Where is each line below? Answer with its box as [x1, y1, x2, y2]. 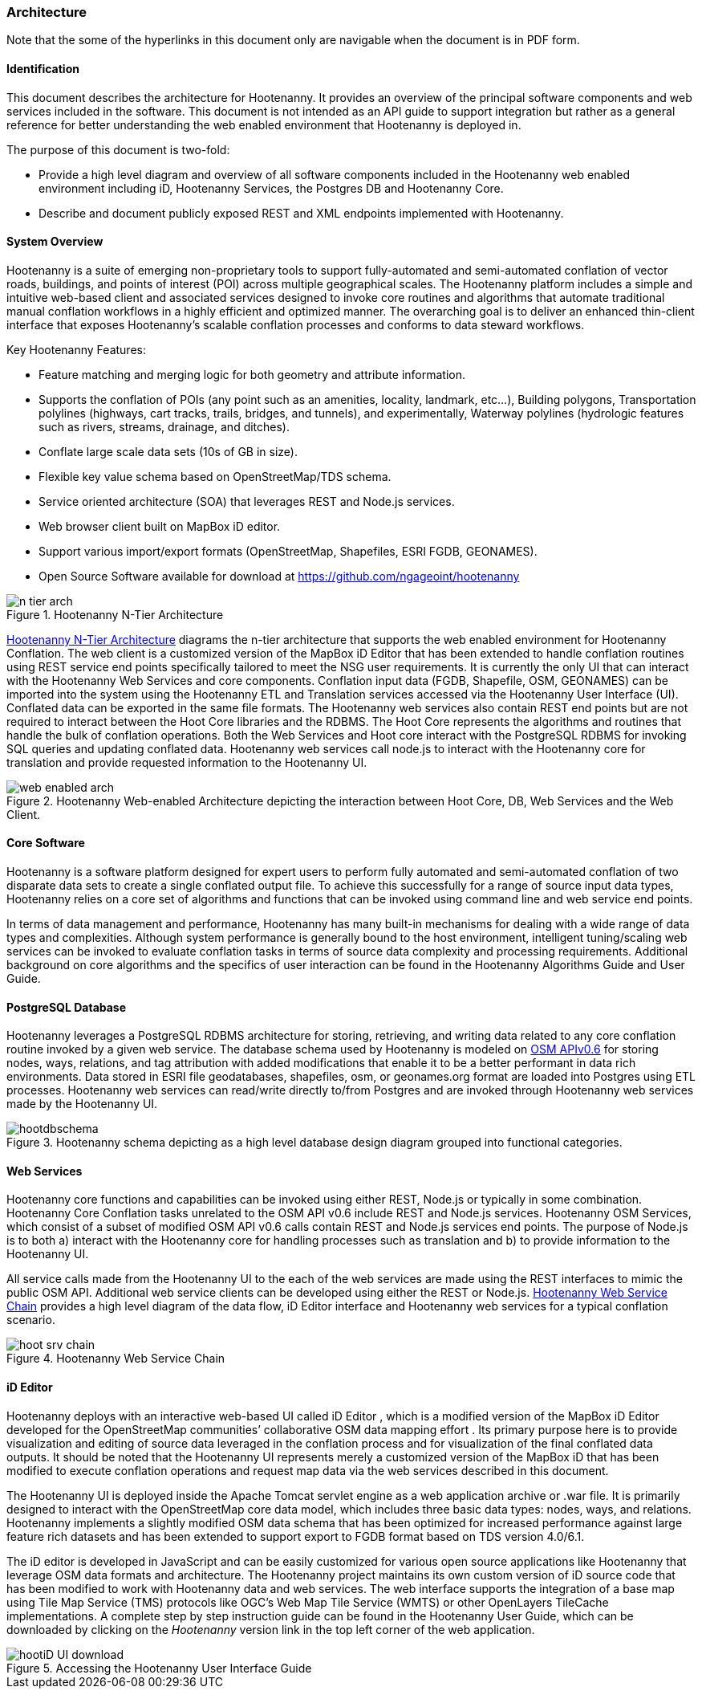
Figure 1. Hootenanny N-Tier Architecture [6, 607, 224, 621]
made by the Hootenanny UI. [6, 1097, 158, 1111]
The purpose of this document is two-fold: [6, 142, 230, 157]
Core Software [6, 836, 85, 850]
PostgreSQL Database [6, 1000, 127, 1014]
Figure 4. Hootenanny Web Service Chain [6, 1351, 225, 1366]
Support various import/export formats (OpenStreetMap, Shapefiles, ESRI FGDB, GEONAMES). [39, 544, 538, 558]
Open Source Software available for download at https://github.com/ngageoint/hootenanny [39, 568, 520, 583]
